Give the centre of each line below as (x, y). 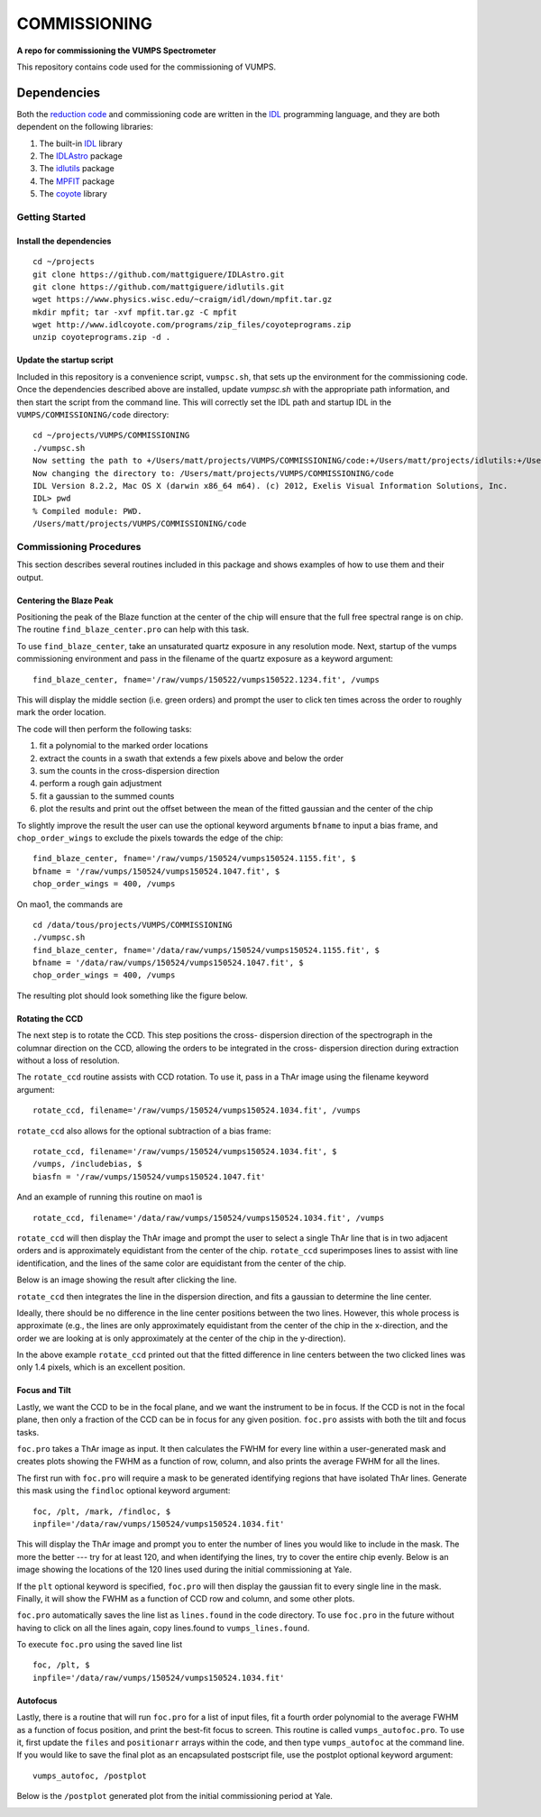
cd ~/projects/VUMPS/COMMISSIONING (111, 436)
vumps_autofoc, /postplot (90, 1776)
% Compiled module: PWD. (87, 511)
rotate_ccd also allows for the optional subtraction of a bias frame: (144, 1131)
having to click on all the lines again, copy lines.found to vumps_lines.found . (163, 1628)
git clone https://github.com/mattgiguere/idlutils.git (159, 287)
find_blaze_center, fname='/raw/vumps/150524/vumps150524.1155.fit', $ (194, 858)
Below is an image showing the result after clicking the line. (127, 1280)
